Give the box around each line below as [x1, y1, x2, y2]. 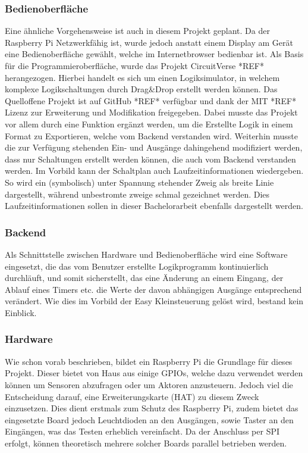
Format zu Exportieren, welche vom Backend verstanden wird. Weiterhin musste [5, 129, 298, 142]
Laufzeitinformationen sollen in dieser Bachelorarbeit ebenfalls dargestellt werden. [5, 199, 303, 212]
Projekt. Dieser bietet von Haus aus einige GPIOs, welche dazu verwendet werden [5, 367, 303, 379]
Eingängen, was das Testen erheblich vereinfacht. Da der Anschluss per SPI [5, 425, 280, 438]
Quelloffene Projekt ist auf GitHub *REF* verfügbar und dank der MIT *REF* [5, 94, 297, 107]
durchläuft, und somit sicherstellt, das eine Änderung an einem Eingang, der [5, 271, 284, 284]
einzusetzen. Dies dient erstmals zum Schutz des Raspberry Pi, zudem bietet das [5, 402, 298, 414]
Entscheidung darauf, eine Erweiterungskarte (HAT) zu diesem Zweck [5, 390, 259, 402]
